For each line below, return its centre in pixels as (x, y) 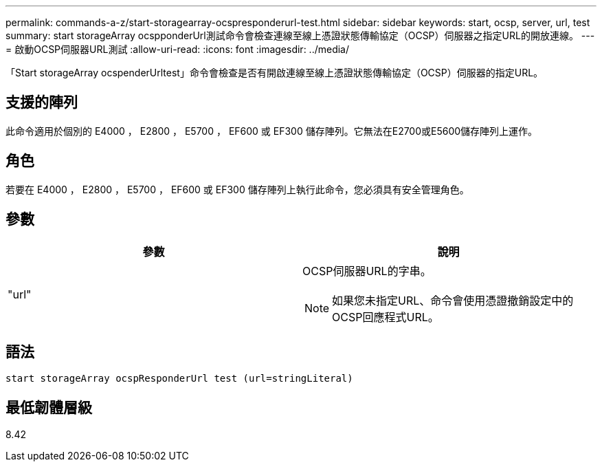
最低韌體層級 (49, 407)
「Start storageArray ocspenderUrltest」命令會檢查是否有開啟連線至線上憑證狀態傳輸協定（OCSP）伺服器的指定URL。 (275, 73)
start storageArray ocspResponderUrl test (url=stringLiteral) (179, 379)
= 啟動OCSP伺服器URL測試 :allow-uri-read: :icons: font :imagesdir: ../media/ (178, 49)
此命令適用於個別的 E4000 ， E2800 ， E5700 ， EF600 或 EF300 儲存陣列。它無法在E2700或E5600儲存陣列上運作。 (272, 131)
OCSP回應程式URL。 (386, 317)
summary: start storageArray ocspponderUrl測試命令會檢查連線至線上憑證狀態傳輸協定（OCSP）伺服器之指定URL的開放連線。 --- (300, 35)
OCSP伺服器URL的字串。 (367, 271)
